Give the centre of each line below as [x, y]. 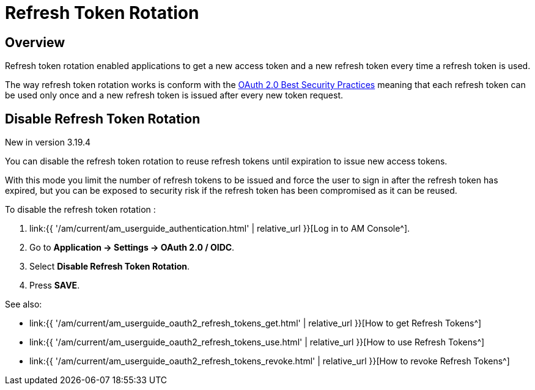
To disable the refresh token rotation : [80, 210]
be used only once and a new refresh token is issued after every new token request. [174, 95]
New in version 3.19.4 [48, 142]
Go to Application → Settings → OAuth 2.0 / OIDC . [132, 248]
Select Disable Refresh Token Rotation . [110, 267]
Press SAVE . [55, 285]
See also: [24, 304]
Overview [35, 42]
